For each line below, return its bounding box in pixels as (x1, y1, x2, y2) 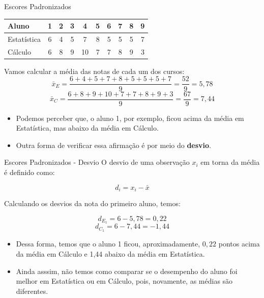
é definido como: (4, 166, 55, 177)
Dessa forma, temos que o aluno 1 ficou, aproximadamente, (16, 238, 200, 249)
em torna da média (200, 157, 260, 167)
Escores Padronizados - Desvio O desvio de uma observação (4, 157, 190, 167)
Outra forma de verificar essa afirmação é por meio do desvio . (16, 139, 211, 150)
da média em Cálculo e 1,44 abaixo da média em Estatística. (16, 248, 205, 259)
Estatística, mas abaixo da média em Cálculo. (16, 122, 159, 133)
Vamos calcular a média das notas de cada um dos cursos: (4, 65, 185, 76)
